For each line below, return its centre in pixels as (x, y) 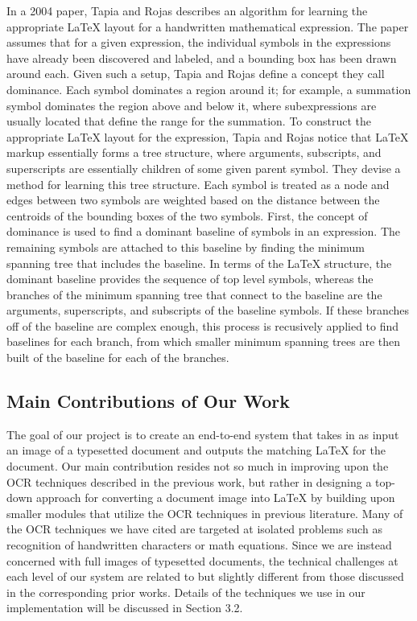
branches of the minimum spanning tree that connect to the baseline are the (194, 294)
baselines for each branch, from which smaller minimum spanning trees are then (204, 341)
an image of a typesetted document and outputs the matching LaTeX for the (196, 450)
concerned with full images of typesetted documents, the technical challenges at (202, 560)
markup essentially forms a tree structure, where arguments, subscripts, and (194, 152)
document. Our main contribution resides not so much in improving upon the (198, 466)
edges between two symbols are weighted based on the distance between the (193, 200)
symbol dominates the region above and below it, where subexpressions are (192, 105)
